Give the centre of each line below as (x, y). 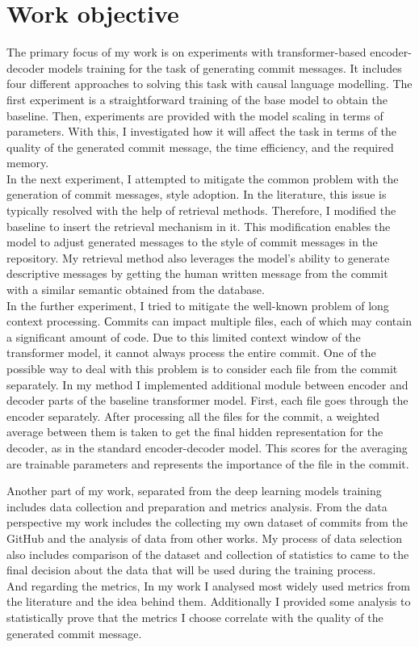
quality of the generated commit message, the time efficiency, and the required (200, 147)
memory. (28, 163)
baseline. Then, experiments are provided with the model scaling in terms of (195, 115)
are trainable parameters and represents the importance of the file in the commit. (208, 463)
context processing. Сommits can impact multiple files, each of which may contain (209, 321)
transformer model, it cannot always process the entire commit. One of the (191, 353)
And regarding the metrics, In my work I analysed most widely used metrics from (208, 585)
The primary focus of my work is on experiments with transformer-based (186, 52)
